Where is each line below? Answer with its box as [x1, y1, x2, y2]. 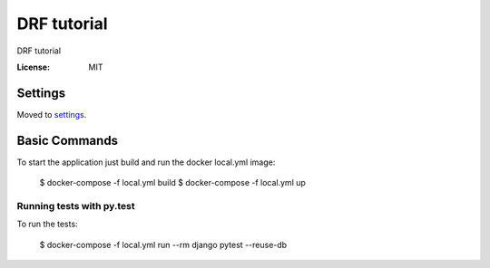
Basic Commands [16, 132, 118, 148]
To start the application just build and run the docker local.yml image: [16, 157, 276, 167]
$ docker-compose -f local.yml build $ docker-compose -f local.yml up [39, 177, 306, 188]
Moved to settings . [16, 109, 87, 120]
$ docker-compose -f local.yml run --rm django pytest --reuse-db [39, 239, 288, 250]
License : [16, 62, 50, 72]
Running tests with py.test [16, 199, 135, 212]
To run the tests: [16, 218, 78, 230]
